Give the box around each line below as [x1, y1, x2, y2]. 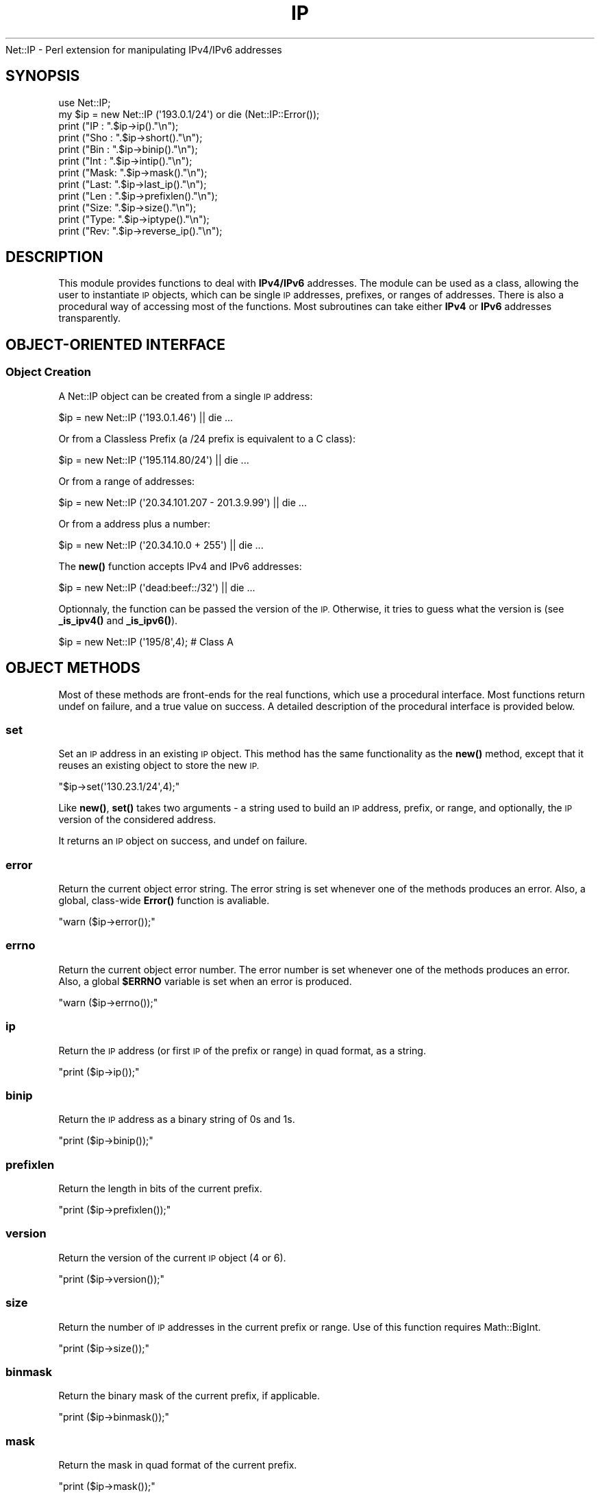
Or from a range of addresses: [58, 475, 195, 487]
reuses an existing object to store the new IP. [58, 759, 260, 772]
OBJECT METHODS [5, 659, 140, 677]
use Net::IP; [58, 96, 111, 108]
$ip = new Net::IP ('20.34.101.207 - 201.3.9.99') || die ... [58, 496, 307, 508]
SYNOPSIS [5, 67, 80, 85]
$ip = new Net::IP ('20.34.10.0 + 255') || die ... [58, 538, 264, 551]
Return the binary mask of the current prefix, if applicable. [58, 1390, 321, 1402]
